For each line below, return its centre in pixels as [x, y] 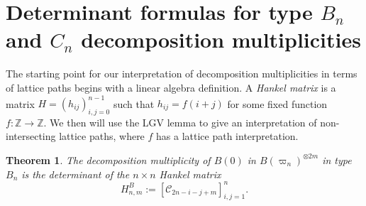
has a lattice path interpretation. [227, 136]
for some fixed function [277, 103]
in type [337, 159]
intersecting [31, 136]
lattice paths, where [102, 136]
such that [134, 103]
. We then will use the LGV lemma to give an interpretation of [180, 122]
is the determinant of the [76, 174]
